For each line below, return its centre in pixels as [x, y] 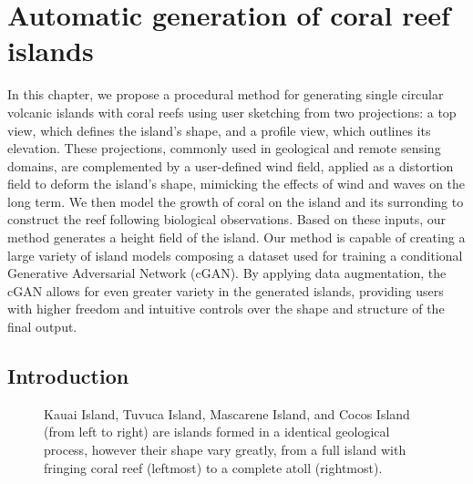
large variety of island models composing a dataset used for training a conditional [235, 255]
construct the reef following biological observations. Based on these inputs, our [227, 219]
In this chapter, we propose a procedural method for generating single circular [226, 94]
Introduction [68, 376]
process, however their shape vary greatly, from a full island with [225, 450]
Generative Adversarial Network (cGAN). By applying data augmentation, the [227, 273]
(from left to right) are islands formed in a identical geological [217, 432]
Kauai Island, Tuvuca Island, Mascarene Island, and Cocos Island [227, 413]
